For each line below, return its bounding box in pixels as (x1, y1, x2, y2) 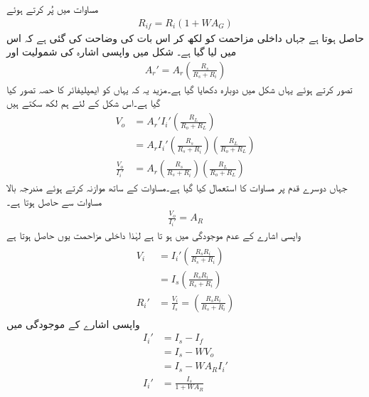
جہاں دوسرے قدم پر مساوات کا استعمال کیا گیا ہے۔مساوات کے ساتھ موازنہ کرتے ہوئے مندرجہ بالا (6, 180, 348, 195)
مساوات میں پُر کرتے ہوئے (6, 1, 99, 16)
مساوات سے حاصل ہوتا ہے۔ (6, 194, 102, 208)
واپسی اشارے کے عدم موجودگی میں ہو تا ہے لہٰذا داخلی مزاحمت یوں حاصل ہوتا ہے (6, 228, 301, 243)
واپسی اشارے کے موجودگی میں (6, 316, 140, 331)
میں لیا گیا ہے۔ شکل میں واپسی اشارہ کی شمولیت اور (6, 44, 237, 59)
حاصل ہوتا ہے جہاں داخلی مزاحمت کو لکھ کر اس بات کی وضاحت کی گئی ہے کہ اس (6, 30, 364, 45)
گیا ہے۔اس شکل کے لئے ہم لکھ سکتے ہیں (6, 95, 161, 110)
